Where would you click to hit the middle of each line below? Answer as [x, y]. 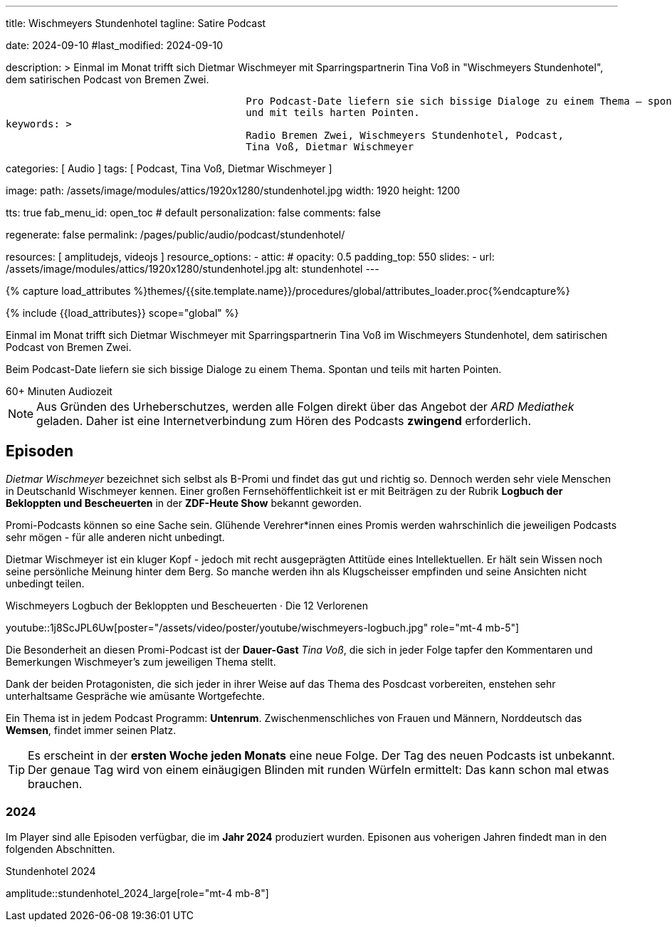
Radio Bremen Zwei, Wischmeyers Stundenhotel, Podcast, [405, 135]
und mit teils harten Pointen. [333, 112]
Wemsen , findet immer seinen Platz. [91, 730]
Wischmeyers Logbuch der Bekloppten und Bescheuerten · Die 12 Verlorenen [187, 605]
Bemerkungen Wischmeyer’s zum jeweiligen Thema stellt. [141, 661]
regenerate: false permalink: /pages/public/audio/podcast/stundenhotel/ [175, 235]
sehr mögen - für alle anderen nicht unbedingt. [115, 537]
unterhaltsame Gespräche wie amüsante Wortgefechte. [135, 696]
